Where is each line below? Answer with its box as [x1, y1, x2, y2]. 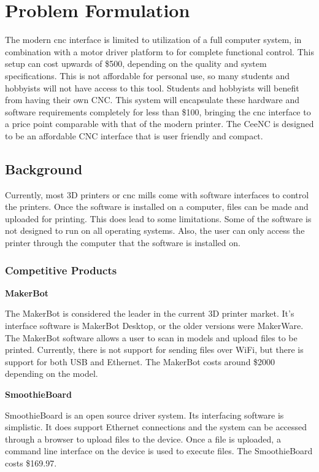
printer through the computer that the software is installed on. [5, 236, 240, 249]
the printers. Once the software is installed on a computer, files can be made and [5, 200, 309, 213]
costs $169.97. [5, 456, 57, 469]
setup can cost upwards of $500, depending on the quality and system [5, 57, 267, 70]
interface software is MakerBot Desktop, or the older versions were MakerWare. [5, 319, 304, 332]
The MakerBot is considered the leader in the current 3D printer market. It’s [5, 307, 294, 320]
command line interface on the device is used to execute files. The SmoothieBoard [5, 444, 313, 457]
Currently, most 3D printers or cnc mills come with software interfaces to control [5, 188, 309, 201]
